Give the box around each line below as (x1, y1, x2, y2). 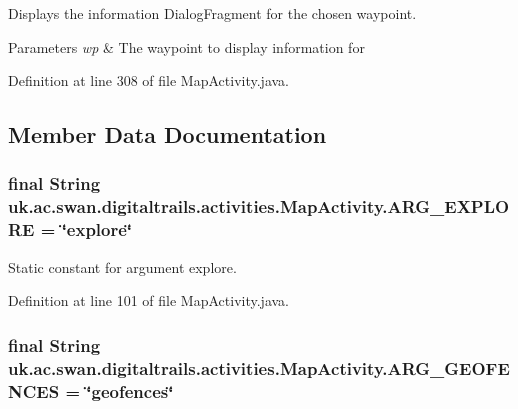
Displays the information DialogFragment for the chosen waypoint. (8, 3, 417, 23)
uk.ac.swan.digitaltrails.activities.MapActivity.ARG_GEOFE (8, 355, 510, 380)
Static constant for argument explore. (8, 256, 237, 277)
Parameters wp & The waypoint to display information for (8, 36, 365, 57)
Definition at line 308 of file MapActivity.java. (8, 70, 290, 91)
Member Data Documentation (8, 119, 327, 150)
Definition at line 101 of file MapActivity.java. (8, 290, 290, 311)
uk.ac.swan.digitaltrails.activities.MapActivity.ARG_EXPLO (8, 194, 510, 219)
